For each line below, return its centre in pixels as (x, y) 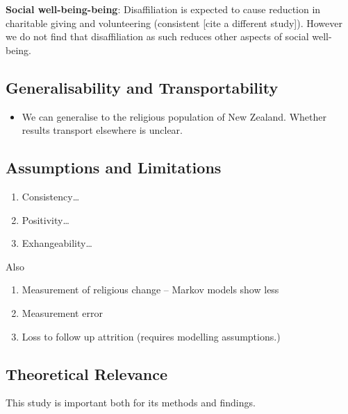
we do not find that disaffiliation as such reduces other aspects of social (157, 36)
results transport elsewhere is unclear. (102, 130)
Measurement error (62, 312)
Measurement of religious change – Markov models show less (150, 290)
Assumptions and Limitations (114, 167)
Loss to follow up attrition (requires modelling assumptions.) (151, 336)
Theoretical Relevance (86, 373)
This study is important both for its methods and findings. (131, 403)
